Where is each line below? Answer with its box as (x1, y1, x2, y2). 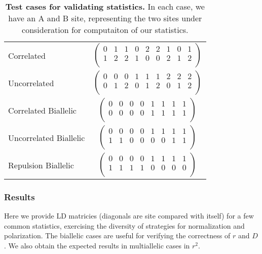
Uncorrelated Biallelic (8, 131, 85, 143)
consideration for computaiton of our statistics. (22, 24, 189, 35)
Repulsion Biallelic (8, 159, 74, 171)
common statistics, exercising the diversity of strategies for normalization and (4, 220, 245, 231)
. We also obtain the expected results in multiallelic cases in (4, 240, 190, 250)
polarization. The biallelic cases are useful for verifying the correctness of (4, 230, 231, 241)
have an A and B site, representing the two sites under (8, 12, 202, 24)
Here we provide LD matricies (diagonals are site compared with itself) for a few (4, 210, 254, 221)
